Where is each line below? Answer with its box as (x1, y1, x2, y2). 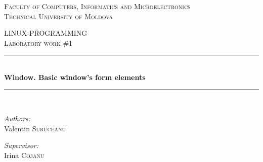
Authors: (4, 113, 31, 124)
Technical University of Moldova (4, 11, 113, 21)
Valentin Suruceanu (4, 123, 66, 133)
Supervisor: (4, 140, 38, 150)
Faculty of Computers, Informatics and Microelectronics (4, 1, 191, 11)
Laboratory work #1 (4, 37, 73, 48)
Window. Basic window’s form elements (4, 71, 146, 82)
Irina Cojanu (4, 149, 45, 160)
